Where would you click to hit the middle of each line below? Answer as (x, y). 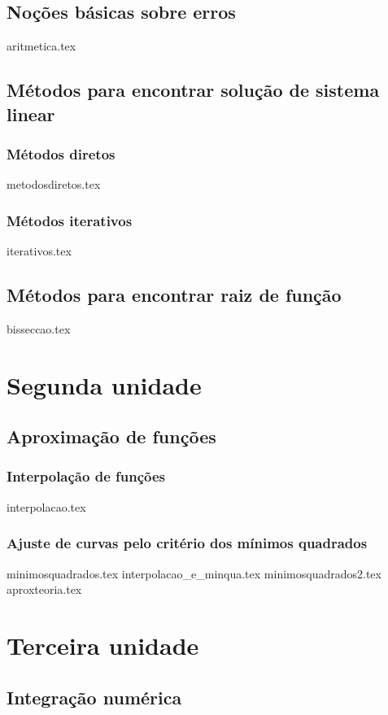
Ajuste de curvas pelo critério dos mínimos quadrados (187, 543)
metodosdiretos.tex (54, 184)
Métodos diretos (61, 153)
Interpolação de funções (86, 476)
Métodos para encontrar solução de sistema (193, 90)
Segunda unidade (104, 384)
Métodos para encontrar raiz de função (174, 294)
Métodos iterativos (70, 220)
